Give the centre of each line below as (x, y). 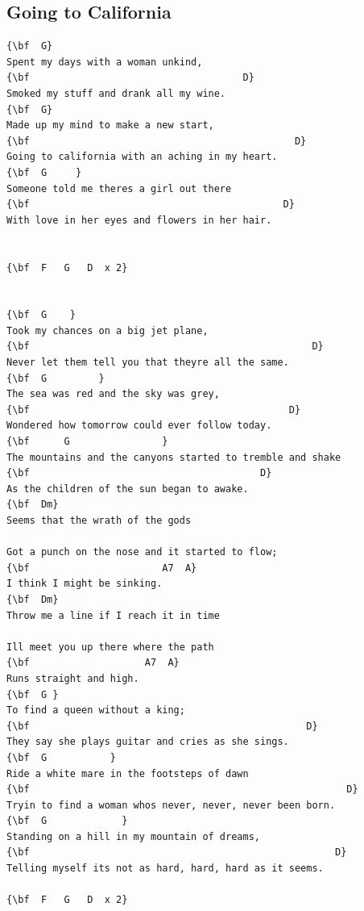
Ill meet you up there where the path (110, 647)
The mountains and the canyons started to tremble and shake (174, 457)
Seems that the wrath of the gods (99, 521)
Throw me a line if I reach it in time (113, 615)
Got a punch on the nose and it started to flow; (142, 552)
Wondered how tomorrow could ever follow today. (139, 426)
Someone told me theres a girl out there (119, 188)
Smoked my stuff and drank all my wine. (116, 93)
